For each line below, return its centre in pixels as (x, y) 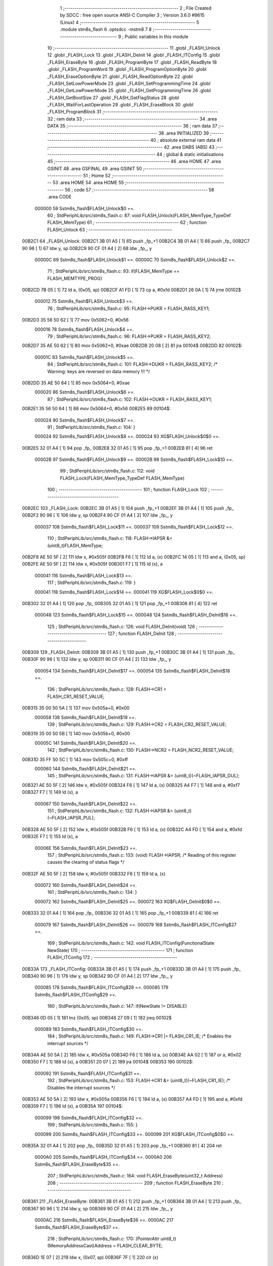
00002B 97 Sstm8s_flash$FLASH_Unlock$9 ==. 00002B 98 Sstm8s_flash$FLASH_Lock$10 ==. (134, 460)
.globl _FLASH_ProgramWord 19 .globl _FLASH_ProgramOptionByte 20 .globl (127, 69)
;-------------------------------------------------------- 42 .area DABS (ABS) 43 (131, 147)
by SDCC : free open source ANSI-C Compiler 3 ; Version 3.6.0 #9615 (132, 15)
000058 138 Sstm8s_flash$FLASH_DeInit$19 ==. (85, 717)
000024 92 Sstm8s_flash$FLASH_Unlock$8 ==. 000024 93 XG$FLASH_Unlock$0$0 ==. (127, 437)
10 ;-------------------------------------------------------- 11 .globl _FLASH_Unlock (134, 48)
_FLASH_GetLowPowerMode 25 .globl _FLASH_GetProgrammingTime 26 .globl (129, 91)
